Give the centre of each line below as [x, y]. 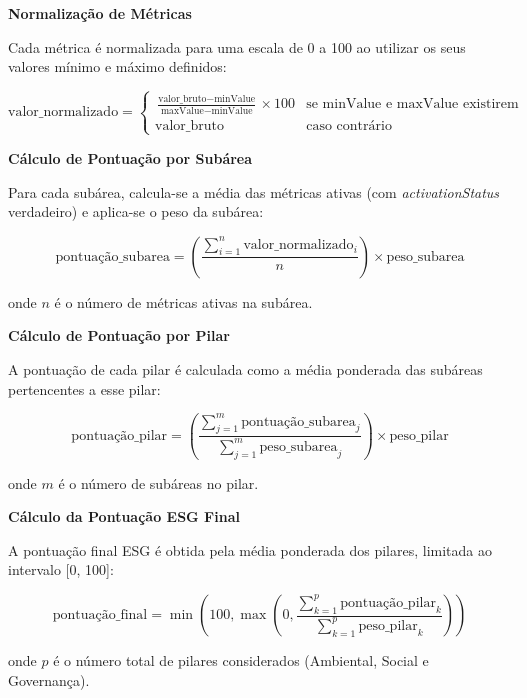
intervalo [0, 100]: [61, 569]
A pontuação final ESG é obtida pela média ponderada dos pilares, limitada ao [250, 549]
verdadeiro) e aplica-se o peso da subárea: [136, 211]
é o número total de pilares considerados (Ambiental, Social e [241, 660]
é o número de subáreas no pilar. [158, 482]
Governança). [49, 679]
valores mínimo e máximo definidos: [117, 66]
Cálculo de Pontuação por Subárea [130, 157]
